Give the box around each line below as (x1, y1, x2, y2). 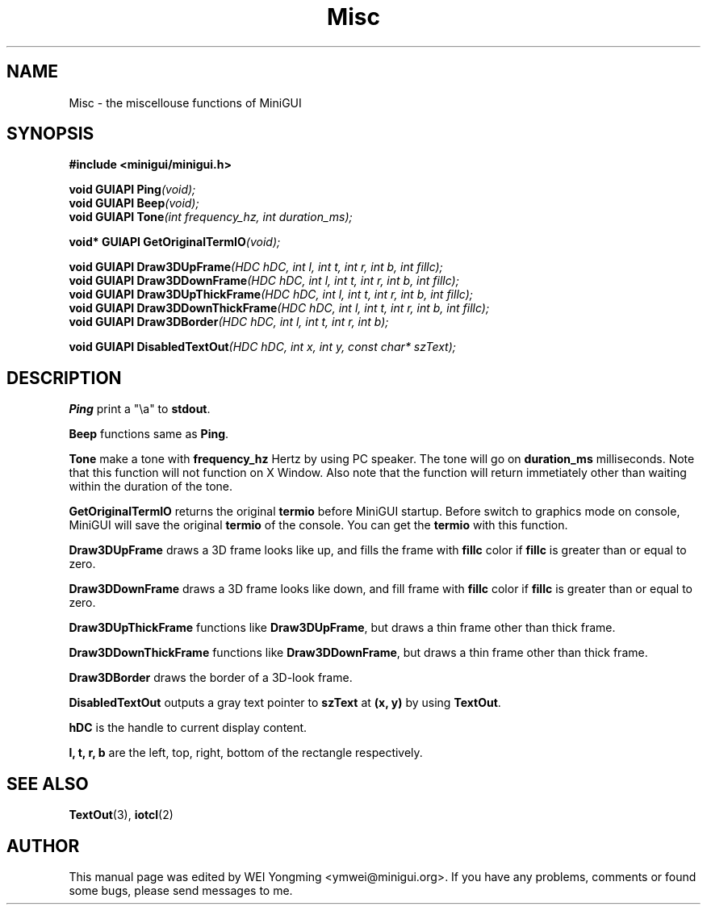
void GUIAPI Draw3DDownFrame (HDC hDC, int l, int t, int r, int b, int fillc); (69, 274, 459, 288)
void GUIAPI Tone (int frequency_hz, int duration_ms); (69, 210, 353, 224)
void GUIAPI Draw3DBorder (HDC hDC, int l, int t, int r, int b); (69, 315, 389, 329)
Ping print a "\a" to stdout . (69, 402, 211, 416)
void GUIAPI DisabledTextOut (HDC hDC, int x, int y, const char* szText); (69, 340, 456, 354)
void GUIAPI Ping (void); (69, 182, 196, 197)
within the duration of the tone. (69, 479, 232, 494)
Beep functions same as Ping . (69, 427, 229, 441)
